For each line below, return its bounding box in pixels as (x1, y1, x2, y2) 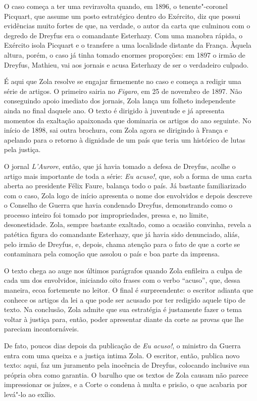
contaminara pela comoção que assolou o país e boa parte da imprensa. (4, 248, 220, 259)
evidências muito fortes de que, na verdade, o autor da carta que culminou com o (4, 20, 250, 31)
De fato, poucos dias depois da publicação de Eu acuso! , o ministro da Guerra (4, 340, 241, 350)
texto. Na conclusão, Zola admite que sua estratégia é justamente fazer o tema (4, 304, 242, 315)
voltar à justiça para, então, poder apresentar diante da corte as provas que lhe (4, 314, 244, 324)
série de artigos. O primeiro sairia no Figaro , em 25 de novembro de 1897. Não (4, 85, 242, 96)
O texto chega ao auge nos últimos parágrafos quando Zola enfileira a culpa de (4, 265, 243, 275)
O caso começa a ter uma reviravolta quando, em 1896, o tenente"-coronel (4, 1, 228, 11)
